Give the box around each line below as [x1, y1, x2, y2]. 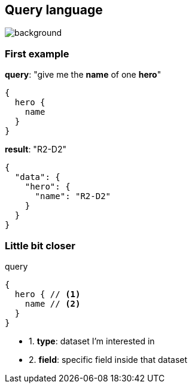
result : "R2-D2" [5, 144, 67, 155]
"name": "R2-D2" [35, 191, 111, 201]
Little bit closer [5, 239, 75, 252]
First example [5, 47, 69, 60]
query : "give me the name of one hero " [5, 69, 161, 80]
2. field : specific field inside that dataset [29, 354, 188, 365]
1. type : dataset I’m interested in [29, 335, 155, 346]
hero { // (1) [14, 289, 81, 299]
